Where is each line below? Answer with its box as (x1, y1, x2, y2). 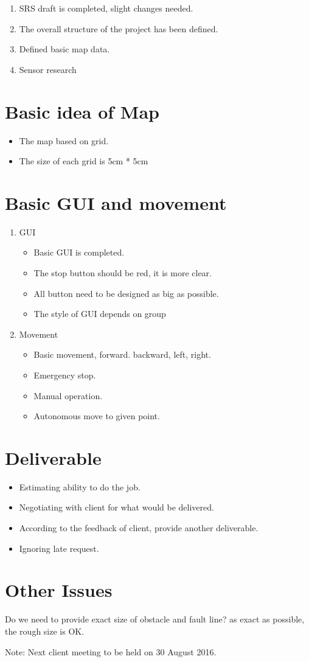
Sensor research (19, 63, 77, 75)
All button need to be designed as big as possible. (33, 287, 219, 299)
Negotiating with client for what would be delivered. (19, 501, 214, 514)
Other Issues (5, 577, 113, 602)
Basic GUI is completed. (33, 246, 125, 259)
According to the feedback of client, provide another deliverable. (19, 521, 259, 534)
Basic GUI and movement (5, 190, 227, 215)
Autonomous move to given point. (33, 409, 160, 422)
